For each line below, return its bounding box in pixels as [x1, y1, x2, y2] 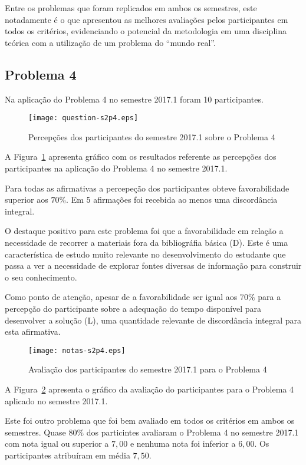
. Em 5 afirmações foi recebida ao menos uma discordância [66, 193, 278, 206]
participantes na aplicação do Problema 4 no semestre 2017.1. [5, 162, 228, 174]
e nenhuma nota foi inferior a [130, 437, 236, 450]
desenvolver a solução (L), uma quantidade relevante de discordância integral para [5, 314, 302, 326]
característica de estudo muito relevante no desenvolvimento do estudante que [5, 248, 286, 260]
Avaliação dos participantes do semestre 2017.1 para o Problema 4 [28, 363, 267, 375]
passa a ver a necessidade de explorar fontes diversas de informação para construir [5, 259, 302, 272]
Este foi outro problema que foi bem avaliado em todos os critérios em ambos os [5, 414, 295, 427]
